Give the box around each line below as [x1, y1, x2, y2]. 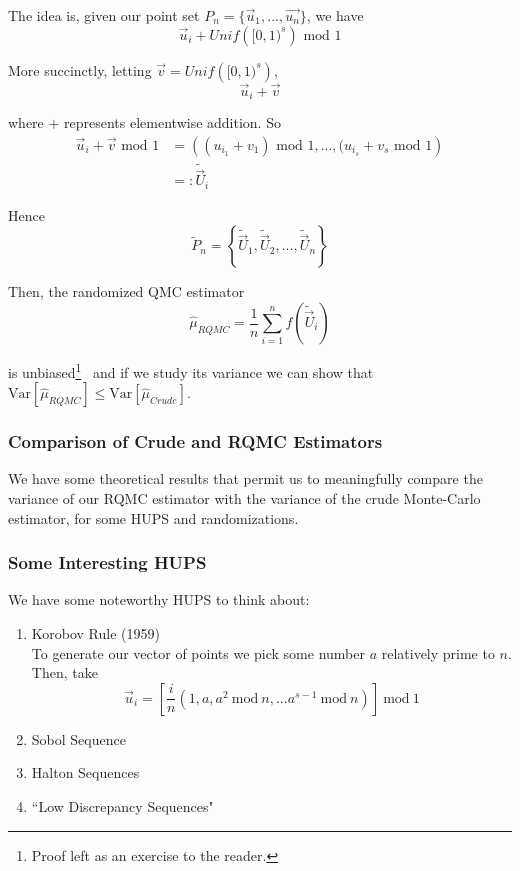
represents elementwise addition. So [64, 112, 281, 133]
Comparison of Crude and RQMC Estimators [8, 429, 383, 454]
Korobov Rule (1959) [31, 623, 160, 644]
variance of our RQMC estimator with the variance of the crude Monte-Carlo [8, 488, 481, 509]
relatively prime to [381, 642, 495, 663]
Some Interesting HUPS [8, 550, 207, 575]
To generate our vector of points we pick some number [31, 642, 365, 663]
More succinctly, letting [8, 59, 152, 80]
